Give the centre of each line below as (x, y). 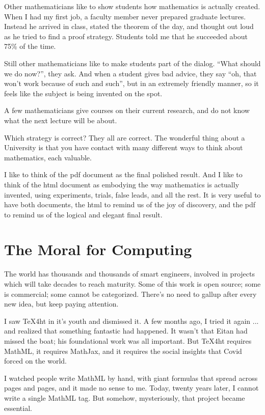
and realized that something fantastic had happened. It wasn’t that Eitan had (126, 331)
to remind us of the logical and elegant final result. (83, 214)
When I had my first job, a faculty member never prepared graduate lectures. (125, 16)
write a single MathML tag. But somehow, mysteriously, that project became (125, 397)
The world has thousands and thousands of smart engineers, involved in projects (129, 274)
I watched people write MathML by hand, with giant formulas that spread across (131, 378)
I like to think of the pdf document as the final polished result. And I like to (123, 174)
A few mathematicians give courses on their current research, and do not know (127, 110)
